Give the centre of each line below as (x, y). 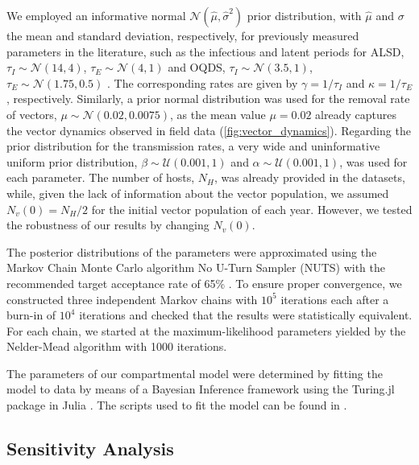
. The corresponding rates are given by (203, 82)
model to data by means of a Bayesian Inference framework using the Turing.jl (201, 389)
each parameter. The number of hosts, (101, 177)
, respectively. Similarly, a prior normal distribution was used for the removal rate (208, 99)
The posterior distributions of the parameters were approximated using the (192, 251)
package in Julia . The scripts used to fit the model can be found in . (177, 405)
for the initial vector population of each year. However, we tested (252, 209)
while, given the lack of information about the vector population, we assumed (198, 193)
